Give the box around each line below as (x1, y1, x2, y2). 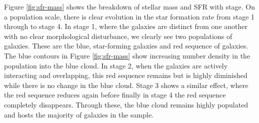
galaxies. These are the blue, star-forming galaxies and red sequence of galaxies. (4, 40, 248, 51)
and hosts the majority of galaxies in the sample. (4, 109, 154, 119)
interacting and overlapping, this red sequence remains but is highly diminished (4, 70, 247, 80)
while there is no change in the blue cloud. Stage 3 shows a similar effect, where (4, 79, 248, 90)
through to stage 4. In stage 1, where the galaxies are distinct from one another (4, 21, 247, 31)
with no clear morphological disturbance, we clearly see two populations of (4, 30, 232, 41)
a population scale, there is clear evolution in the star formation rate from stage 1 (4, 11, 255, 21)
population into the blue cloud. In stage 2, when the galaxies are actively (4, 60, 228, 70)
